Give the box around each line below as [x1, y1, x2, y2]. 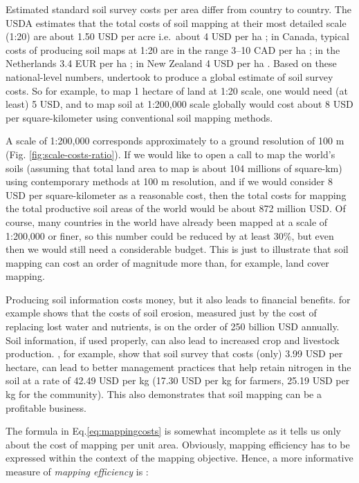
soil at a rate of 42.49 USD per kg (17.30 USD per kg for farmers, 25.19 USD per [6, 373, 350, 388]
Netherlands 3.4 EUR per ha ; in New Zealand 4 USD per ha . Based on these [6, 56, 337, 70]
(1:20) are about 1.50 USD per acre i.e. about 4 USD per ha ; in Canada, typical [6, 29, 349, 44]
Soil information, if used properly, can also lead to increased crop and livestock [6, 332, 340, 347]
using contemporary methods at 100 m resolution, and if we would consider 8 [6, 174, 333, 189]
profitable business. [6, 400, 86, 415]
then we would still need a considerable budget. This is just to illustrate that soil [6, 242, 349, 256]
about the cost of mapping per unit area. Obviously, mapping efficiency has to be [6, 437, 350, 451]
